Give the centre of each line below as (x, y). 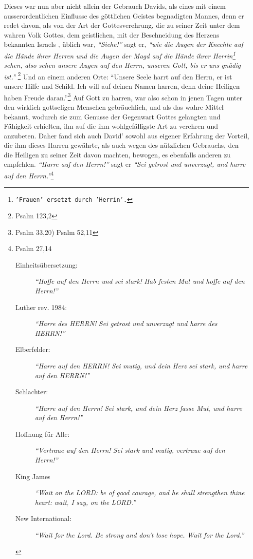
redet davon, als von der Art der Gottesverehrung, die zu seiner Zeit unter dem (122, 25)
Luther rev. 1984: (41, 307)
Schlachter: (32, 392)
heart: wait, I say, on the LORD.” (85, 502)
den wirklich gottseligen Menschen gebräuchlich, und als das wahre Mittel (114, 106)
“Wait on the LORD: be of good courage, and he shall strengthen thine (140, 492)
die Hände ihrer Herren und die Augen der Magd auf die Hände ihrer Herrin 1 (120, 55)
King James (33, 476)
